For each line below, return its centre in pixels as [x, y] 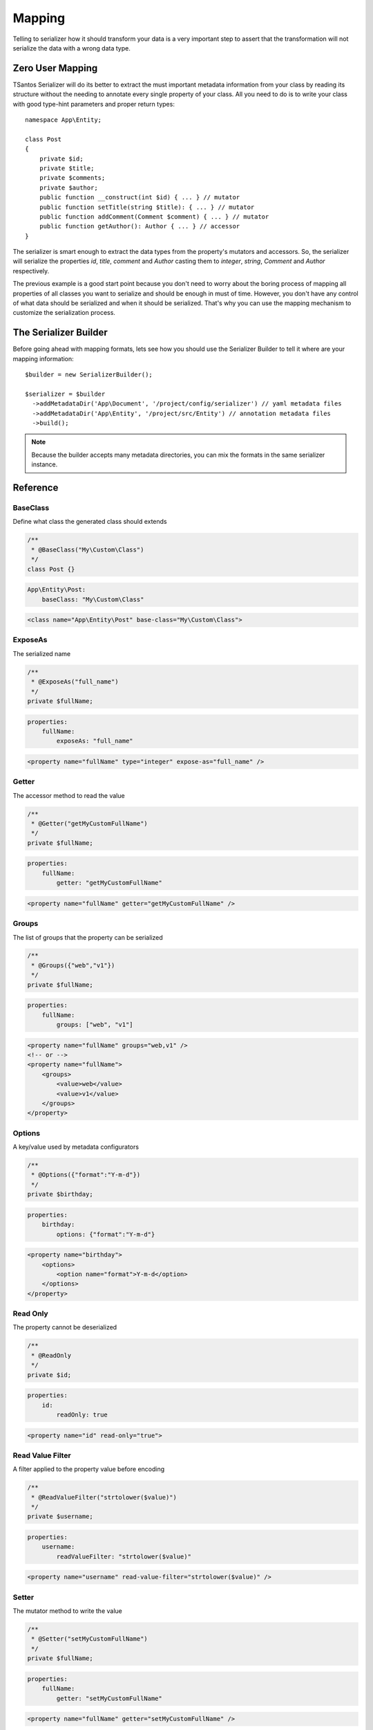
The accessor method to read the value [69, 795]
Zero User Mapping [55, 68]
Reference [36, 488]
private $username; [60, 1517]
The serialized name [42, 653]
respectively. [31, 271]
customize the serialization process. [64, 313]
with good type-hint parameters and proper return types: [94, 104]
